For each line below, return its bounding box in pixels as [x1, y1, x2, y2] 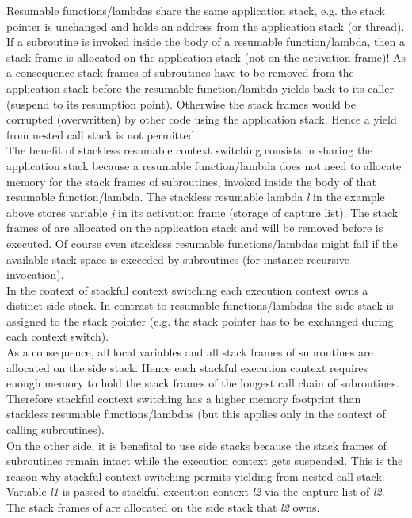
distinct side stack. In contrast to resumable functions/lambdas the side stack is [6, 297, 394, 314]
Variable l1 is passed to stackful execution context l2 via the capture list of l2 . [6, 483, 385, 500]
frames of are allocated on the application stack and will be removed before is [6, 219, 383, 236]
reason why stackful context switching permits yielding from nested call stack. [6, 467, 385, 484]
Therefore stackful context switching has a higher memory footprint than [6, 390, 361, 406]
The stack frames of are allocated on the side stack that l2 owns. [6, 499, 320, 515]
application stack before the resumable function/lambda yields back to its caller [6, 79, 394, 96]
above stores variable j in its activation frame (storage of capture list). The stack [6, 204, 399, 220]
